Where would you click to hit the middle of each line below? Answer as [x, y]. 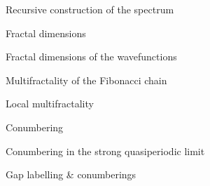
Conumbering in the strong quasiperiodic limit [105, 151]
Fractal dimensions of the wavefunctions [91, 57]
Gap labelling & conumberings [71, 174]
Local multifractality [50, 104]
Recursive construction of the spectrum [90, 9]
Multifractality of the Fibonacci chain [86, 80]
